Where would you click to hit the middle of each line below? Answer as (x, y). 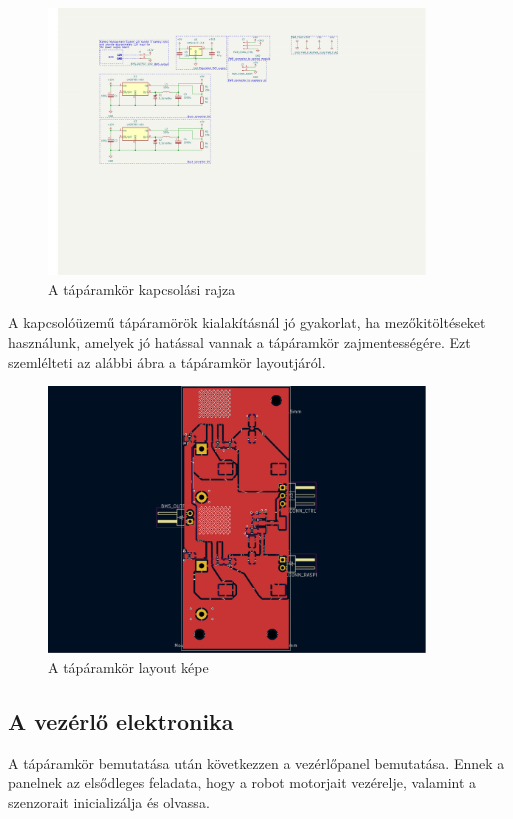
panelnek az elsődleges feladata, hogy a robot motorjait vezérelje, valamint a (242, 782)
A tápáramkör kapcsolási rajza (142, 288)
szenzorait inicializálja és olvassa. (109, 801)
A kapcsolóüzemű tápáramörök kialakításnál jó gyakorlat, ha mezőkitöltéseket (247, 322)
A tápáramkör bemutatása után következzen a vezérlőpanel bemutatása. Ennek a (256, 762)
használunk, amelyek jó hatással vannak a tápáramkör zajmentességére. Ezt (239, 341)
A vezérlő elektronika (121, 720)
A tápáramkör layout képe (128, 666)
